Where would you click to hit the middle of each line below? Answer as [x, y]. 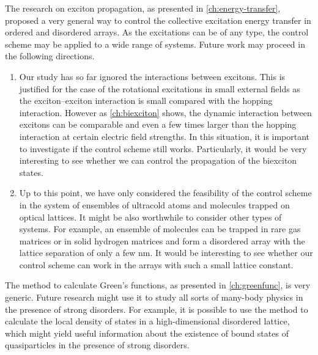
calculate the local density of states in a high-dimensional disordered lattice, [147, 321]
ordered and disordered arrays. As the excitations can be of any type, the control [157, 32]
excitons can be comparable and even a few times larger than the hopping [158, 124]
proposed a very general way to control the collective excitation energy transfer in [158, 20]
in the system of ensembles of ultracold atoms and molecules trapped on [154, 204]
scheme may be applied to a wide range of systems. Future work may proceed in [155, 44]
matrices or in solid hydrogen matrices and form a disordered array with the [162, 240]
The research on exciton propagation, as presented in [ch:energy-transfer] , [143, 8]
